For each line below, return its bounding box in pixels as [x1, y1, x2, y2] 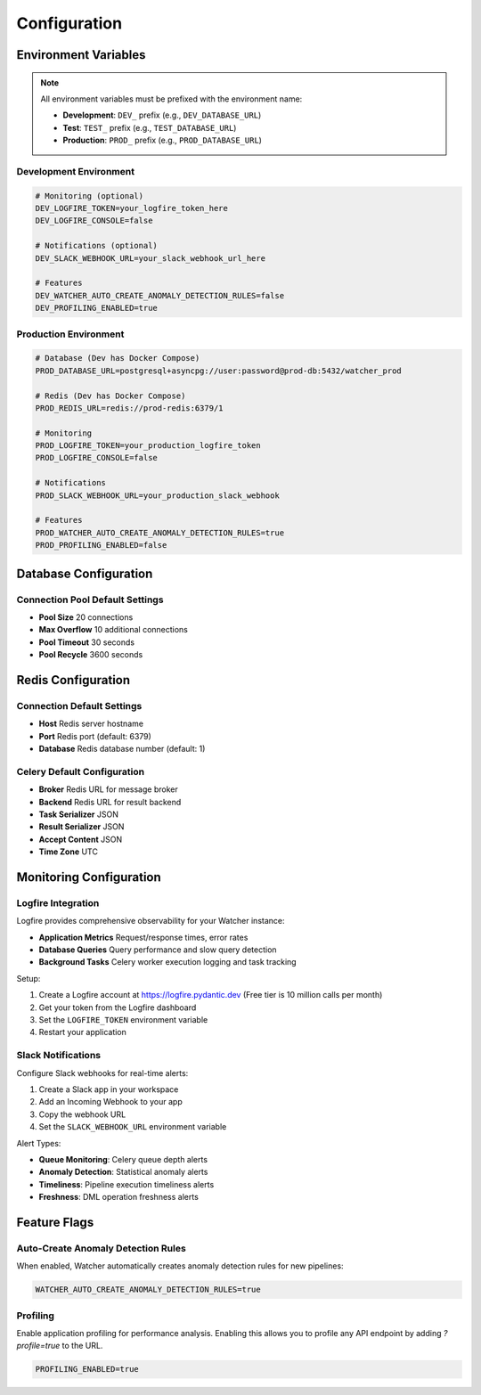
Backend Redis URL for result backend [38, 796, 182, 807]
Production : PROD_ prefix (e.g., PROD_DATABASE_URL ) [62, 135, 263, 146]
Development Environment [16, 165, 135, 177]
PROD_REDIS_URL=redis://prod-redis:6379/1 [35, 403, 224, 413]
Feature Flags [16, 1214, 94, 1229]
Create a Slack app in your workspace [38, 1083, 179, 1095]
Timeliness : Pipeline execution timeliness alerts [38, 1179, 215, 1189]
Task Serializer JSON [38, 809, 119, 820]
